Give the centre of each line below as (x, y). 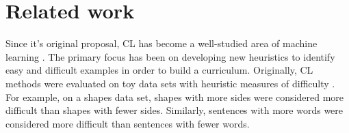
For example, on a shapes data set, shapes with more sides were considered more (175, 97)
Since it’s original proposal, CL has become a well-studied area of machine (161, 43)
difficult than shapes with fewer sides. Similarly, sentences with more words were (174, 110)
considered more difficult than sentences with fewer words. (128, 123)
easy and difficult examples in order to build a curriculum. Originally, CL (159, 70)
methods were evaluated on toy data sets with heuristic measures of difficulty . (170, 83)
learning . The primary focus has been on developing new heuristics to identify (170, 56)
